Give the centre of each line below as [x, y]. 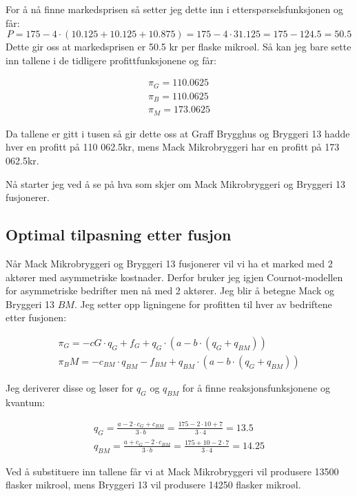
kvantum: [25, 402]
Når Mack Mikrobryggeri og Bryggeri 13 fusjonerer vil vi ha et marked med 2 [169, 263]
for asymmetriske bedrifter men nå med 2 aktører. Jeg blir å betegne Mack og [170, 290]
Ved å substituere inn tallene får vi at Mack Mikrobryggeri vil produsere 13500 [172, 471]
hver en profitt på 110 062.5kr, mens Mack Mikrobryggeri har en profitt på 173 [173, 147]
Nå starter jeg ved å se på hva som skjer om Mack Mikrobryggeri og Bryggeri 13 [176, 183]
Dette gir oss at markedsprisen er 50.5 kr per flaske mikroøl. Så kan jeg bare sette [178, 47]
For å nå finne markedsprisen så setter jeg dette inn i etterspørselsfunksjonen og [174, 9]
